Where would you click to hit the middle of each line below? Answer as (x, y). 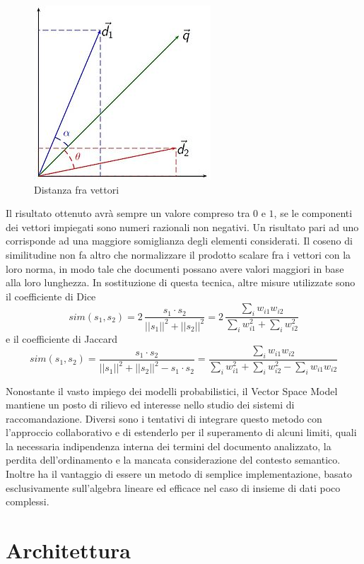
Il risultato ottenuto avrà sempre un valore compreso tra (128, 213)
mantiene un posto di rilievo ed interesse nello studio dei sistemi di (150, 405)
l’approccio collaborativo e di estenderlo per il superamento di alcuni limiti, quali (181, 432)
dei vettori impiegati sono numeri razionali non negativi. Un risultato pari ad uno (182, 227)
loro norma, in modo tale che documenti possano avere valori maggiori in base (175, 268)
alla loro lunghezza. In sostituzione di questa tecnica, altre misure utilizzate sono (181, 282)
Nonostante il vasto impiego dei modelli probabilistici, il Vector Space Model (172, 390)
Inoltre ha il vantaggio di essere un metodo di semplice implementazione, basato (179, 474)
